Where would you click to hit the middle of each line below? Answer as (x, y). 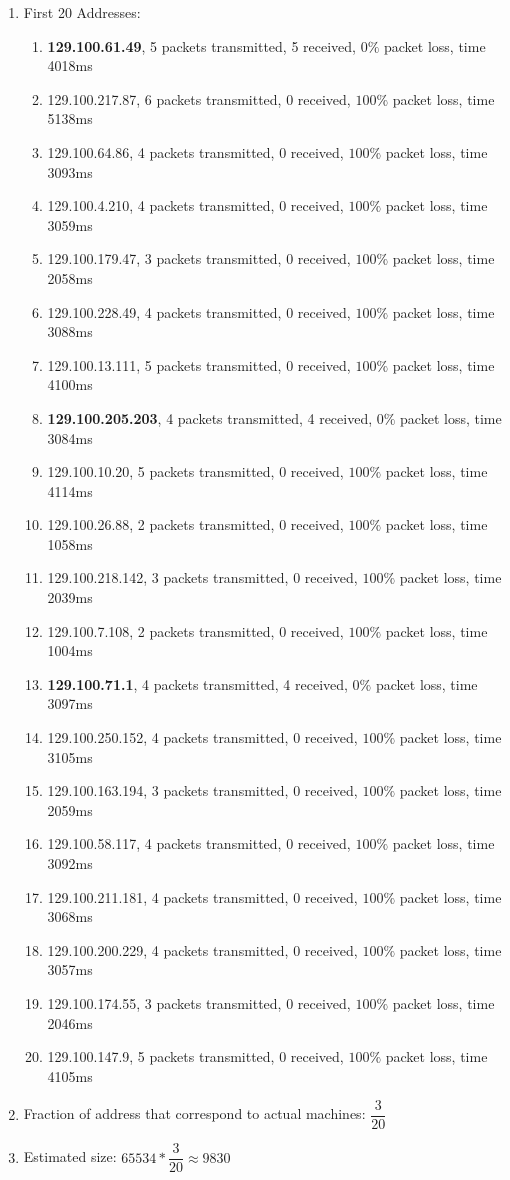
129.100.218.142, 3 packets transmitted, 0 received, (202, 577)
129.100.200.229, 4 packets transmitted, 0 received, (202, 949)
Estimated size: (70, 1156)
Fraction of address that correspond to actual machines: (194, 1113)
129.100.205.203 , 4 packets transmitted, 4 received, (210, 417)
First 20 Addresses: (82, 12)
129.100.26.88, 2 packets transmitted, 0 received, (195, 524)
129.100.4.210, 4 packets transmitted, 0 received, (195, 205)
